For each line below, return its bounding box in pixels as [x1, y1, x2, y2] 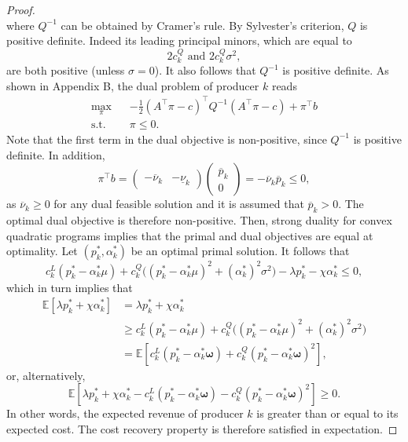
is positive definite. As [282, 62, 389, 79]
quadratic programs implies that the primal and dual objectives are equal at [6, 227, 373, 243]
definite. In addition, [6, 146, 105, 163]
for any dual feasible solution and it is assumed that [53, 195, 304, 212]
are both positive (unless [6, 62, 125, 79]
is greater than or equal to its [256, 405, 399, 422]
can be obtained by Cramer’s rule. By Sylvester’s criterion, [61, 16, 344, 33]
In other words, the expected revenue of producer [6, 405, 244, 422]
